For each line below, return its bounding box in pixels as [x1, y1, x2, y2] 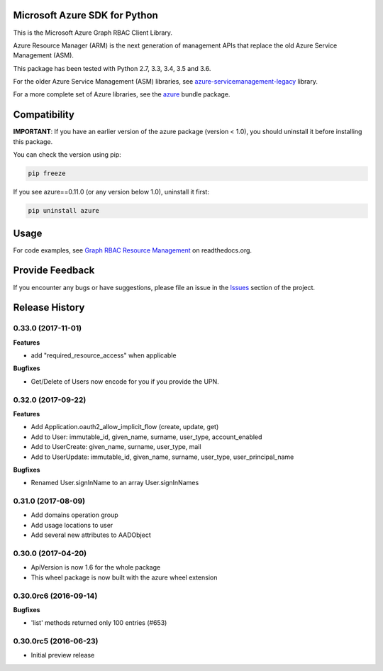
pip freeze [28, 170, 66, 177]
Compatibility [13, 109, 74, 121]
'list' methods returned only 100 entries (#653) [30, 619, 167, 627]
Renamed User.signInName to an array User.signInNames [30, 479, 199, 487]
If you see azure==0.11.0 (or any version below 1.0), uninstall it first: [13, 188, 209, 196]
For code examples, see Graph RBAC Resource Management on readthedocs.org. [13, 245, 252, 255]
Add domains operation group [30, 511, 118, 519]
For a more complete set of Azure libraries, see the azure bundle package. [13, 90, 231, 99]
